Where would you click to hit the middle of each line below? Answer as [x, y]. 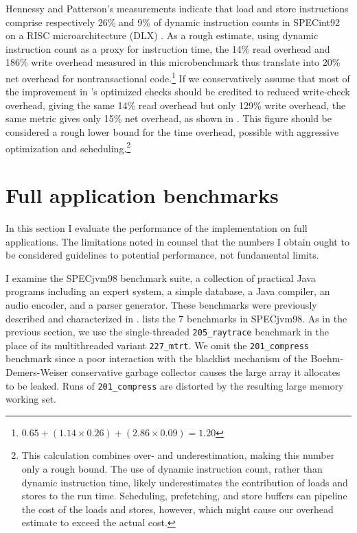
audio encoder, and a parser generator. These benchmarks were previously [161, 304]
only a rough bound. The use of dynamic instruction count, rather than [172, 469]
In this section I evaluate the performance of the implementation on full [157, 227]
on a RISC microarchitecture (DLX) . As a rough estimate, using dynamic [162, 35]
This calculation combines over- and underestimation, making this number [178, 455]
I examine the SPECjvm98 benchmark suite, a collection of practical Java [161, 277]
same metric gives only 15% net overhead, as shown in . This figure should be [169, 118]
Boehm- [327, 358]
